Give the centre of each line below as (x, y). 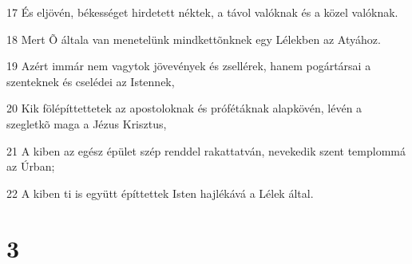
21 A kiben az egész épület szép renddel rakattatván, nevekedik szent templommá (206, 150)
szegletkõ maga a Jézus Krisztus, (87, 123)
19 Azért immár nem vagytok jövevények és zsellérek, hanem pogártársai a (189, 66)
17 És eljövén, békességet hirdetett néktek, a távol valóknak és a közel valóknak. (202, 12)
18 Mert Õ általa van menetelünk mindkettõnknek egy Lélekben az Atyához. (194, 39)
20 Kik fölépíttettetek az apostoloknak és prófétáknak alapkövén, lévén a (184, 108)
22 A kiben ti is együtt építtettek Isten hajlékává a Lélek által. (160, 193)
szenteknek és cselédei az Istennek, (91, 81)
